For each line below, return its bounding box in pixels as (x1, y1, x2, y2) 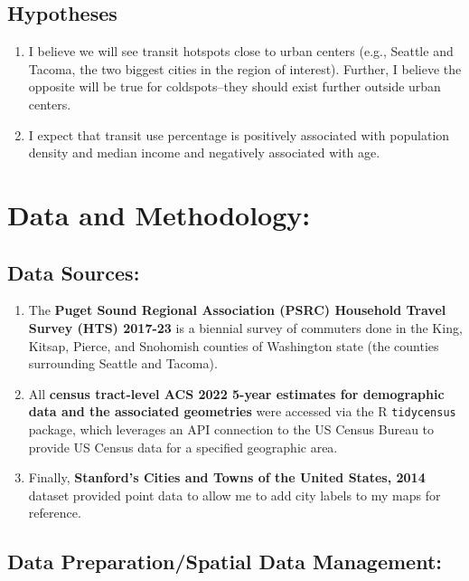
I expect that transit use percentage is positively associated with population (28, 125, 450, 144)
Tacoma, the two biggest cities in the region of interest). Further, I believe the (28, 59, 462, 78)
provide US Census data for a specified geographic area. (28, 437, 338, 456)
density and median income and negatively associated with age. (28, 143, 380, 162)
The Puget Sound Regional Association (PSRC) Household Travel (28, 300, 446, 319)
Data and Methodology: (7, 195, 311, 233)
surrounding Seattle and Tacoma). (28, 354, 218, 373)
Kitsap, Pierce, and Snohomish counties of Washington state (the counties (28, 336, 439, 355)
